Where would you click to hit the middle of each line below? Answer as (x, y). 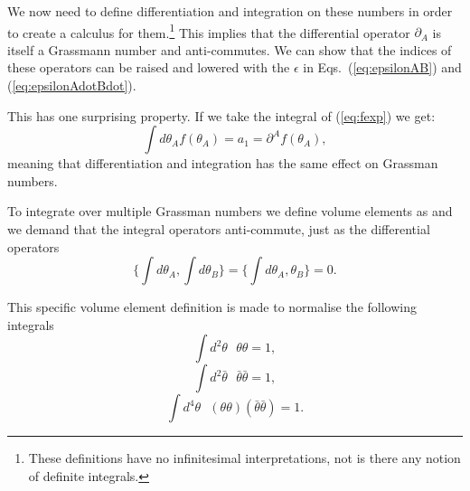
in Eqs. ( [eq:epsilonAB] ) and (382, 67)
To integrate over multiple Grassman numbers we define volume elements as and (230, 211)
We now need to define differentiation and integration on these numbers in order (230, 11)
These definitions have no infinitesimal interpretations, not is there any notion (244, 458)
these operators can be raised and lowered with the (149, 67)
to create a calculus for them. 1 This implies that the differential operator (209, 31)
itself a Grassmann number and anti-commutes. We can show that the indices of (230, 49)
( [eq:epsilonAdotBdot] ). (72, 85)
